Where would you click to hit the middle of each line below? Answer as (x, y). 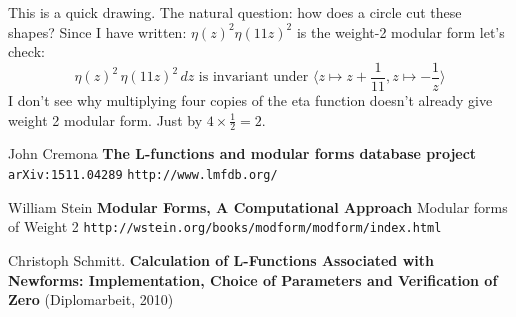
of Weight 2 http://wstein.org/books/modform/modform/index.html (225, 226)
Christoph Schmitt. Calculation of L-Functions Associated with (221, 259)
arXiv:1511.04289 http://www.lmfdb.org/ (143, 175)
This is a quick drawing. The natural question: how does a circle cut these (235, 12)
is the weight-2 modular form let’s (400, 31)
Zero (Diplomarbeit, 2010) (91, 299)
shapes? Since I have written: (97, 31)
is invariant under (253, 77)
